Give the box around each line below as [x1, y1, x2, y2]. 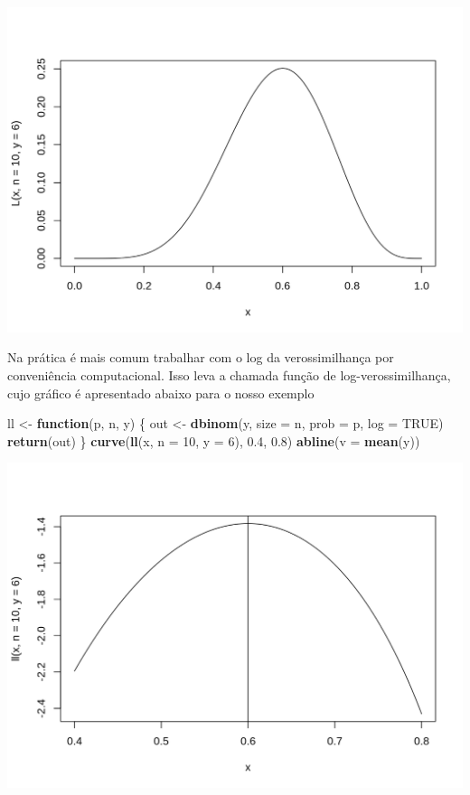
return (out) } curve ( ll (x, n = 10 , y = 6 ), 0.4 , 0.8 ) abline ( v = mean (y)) [7, 431, 420, 450]
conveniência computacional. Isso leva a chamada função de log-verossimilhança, [7, 365, 451, 384]
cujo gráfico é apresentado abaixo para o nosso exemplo [7, 383, 315, 402]
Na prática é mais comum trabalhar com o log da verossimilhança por [7, 348, 394, 367]
